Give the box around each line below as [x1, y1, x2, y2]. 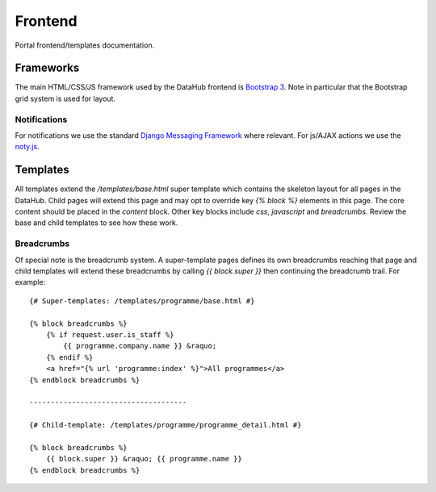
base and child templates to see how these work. [15, 218, 178, 227]
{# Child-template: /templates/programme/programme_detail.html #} [29, 420, 302, 430]
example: [15, 277, 46, 287]
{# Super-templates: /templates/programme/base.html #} [29, 296, 255, 306]
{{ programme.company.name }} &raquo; [63, 341, 217, 351]
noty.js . [15, 142, 40, 152]
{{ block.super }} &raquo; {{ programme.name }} [45, 454, 242, 464]
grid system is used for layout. [15, 94, 116, 103]
